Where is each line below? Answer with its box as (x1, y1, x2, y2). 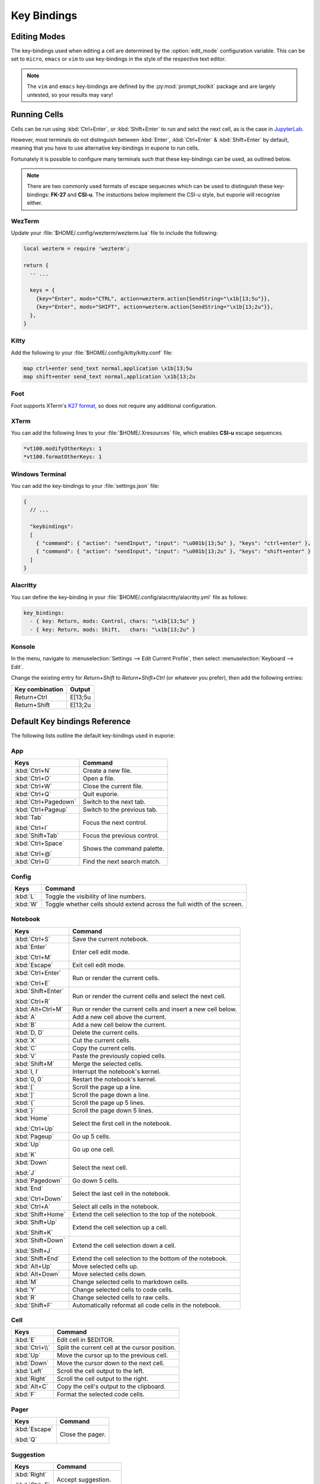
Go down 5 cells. (72, 1176, 119, 1184)
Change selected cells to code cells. (72, 1285, 174, 1293)
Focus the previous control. (82, 832, 159, 840)
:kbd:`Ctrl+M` (14, 953, 52, 961)
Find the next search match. (82, 858, 161, 866)
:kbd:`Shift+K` (14, 1228, 53, 1236)
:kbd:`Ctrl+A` (14, 1202, 50, 1210)
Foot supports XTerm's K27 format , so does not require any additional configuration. (11, 402, 217, 409)
